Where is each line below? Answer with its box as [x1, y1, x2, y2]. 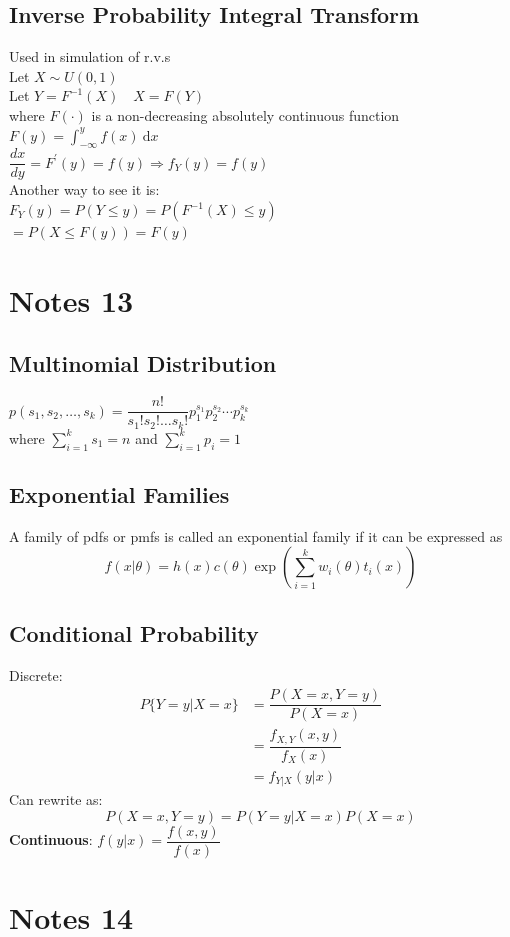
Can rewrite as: [9, 789, 103, 810]
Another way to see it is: [9, 179, 160, 200]
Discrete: [9, 664, 63, 685]
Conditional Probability [9, 617, 259, 648]
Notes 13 [9, 279, 134, 320]
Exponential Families [9, 478, 230, 509]
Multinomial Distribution [9, 348, 277, 379]
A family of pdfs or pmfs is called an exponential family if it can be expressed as [9, 525, 503, 546]
